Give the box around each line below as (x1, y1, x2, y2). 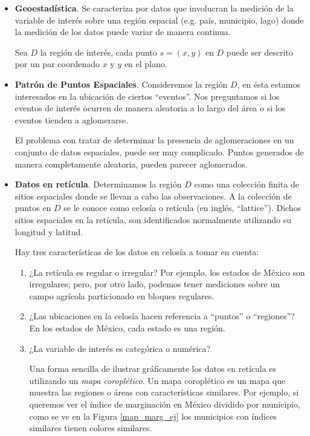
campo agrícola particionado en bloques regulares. (29, 289, 215, 302)
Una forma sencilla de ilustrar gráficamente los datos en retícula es (29, 362, 277, 375)
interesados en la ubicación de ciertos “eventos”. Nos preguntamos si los (15, 89, 280, 102)
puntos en (15, 201, 51, 214)
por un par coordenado (15, 57, 100, 70)
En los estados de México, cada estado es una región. (29, 322, 225, 334)
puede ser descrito (226, 45, 293, 58)
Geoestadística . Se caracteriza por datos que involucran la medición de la (15, 2, 294, 14)
